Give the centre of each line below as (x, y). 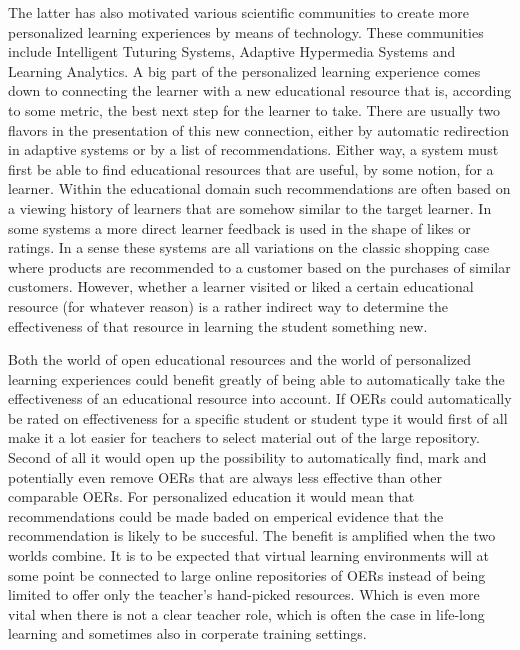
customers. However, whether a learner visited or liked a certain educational (241, 286)
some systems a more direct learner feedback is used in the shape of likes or (239, 227)
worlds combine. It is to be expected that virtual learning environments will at (249, 555)
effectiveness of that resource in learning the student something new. (218, 325)
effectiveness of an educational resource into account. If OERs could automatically (260, 398)
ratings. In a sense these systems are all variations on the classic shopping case (249, 247)
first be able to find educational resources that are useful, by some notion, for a (251, 168)
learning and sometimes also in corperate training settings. (187, 633)
